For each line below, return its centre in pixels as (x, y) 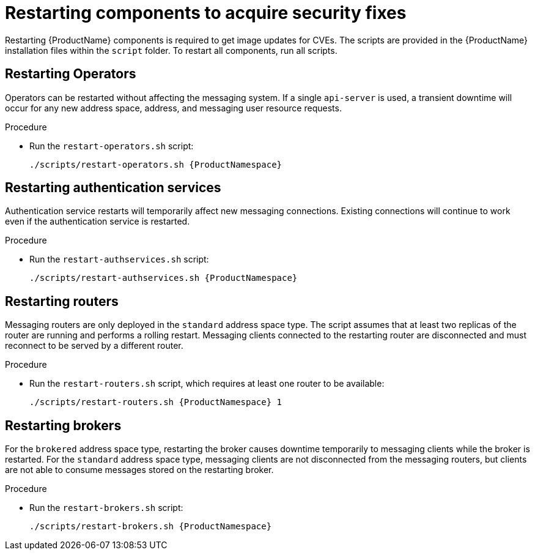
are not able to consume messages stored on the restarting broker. (139, 470)
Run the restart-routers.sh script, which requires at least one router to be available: (207, 384)
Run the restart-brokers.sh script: (106, 508)
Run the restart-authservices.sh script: (119, 259)
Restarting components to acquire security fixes (206, 13)
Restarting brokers (63, 425)
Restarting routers (62, 301)
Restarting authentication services (113, 188)
